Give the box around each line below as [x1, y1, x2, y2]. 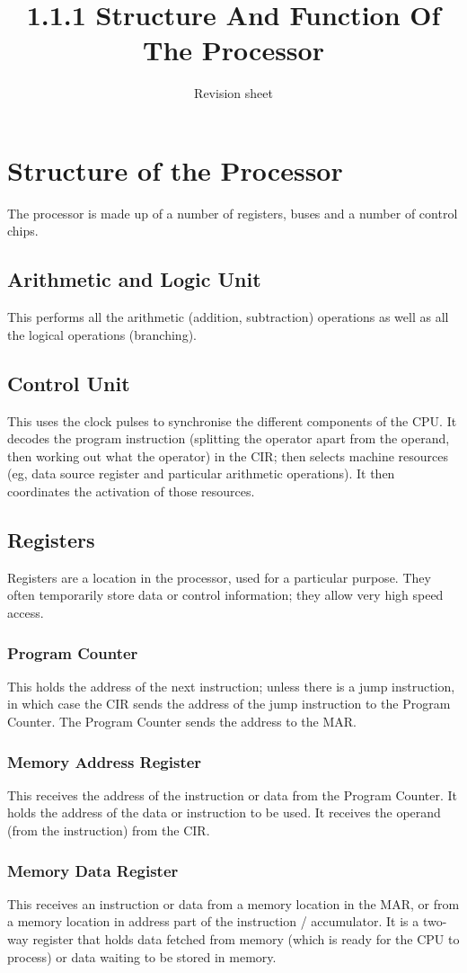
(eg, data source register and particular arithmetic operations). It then [7, 464, 395, 483]
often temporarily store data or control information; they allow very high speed [7, 585, 444, 604]
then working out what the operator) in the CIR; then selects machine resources [7, 446, 449, 465]
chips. [7, 221, 39, 240]
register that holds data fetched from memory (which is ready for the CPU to [32, 929, 460, 948]
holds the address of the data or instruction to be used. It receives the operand [7, 803, 441, 822]
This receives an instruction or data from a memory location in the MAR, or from [7, 894, 460, 913]
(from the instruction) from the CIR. [7, 820, 210, 839]
